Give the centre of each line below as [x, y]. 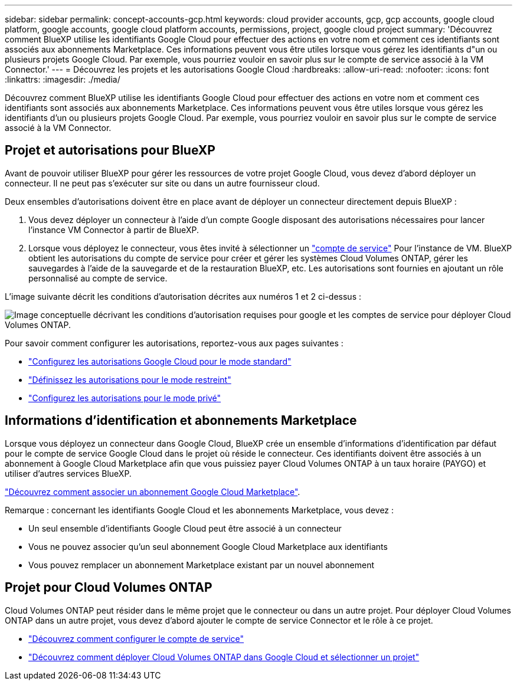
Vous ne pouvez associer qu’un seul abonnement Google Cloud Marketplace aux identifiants [208, 546]
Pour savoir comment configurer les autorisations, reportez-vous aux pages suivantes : [174, 343]
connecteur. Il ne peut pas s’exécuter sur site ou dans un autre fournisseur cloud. [162, 183]
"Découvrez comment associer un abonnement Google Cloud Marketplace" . [153, 491]
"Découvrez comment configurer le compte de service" [136, 638]
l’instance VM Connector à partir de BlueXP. [114, 230]
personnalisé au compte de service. [98, 278]
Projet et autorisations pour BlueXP [110, 150]
